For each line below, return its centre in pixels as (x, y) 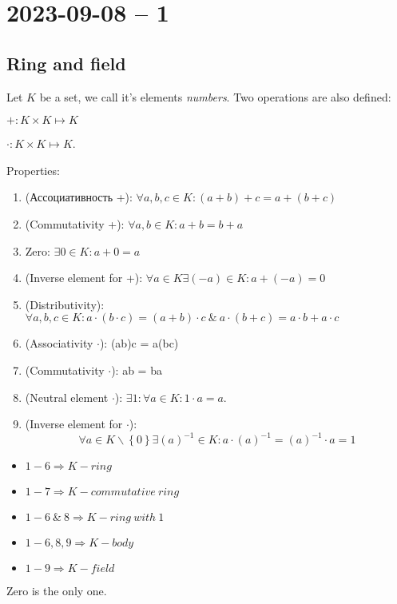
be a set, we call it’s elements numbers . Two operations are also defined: (215, 96)
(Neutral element (67, 397)
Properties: (33, 170)
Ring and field (66, 63)
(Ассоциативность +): (79, 197)
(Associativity (59, 343)
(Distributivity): (65, 304)
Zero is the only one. (57, 591)
